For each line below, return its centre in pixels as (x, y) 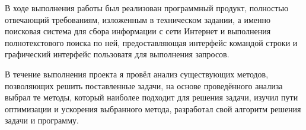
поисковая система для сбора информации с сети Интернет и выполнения (138, 31)
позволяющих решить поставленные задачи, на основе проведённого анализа (144, 85)
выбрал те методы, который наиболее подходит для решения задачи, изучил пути (152, 97)
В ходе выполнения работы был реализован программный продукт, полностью (147, 8)
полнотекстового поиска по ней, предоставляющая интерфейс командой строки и (151, 42)
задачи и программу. (42, 120)
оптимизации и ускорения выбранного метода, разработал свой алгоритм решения (153, 108)
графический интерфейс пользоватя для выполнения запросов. (117, 54)
